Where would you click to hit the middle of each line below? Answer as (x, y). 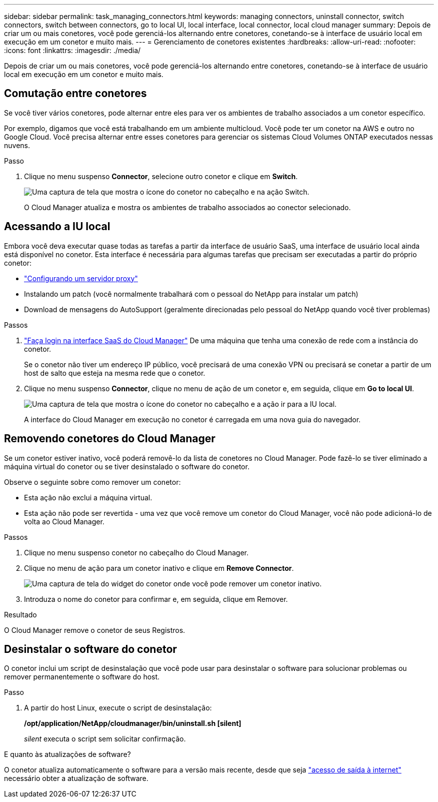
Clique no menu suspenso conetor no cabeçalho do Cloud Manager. (136, 552)
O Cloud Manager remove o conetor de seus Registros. (95, 630)
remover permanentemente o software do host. (82, 677)
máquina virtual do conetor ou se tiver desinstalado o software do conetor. (127, 466)
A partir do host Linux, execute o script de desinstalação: (118, 708)
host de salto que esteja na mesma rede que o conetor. (115, 373)
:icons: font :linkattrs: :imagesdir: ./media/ (72, 50)
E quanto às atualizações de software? (67, 754)
